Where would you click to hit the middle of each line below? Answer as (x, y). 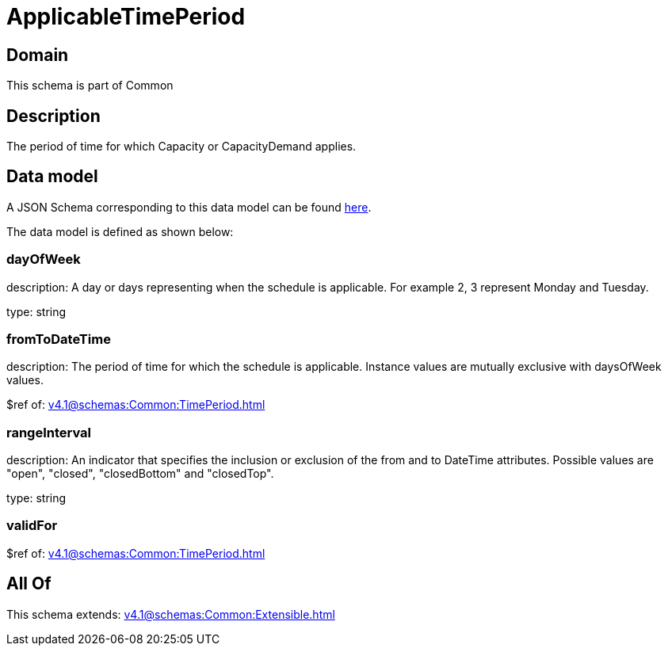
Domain (38, 55)
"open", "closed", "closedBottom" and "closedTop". (140, 474)
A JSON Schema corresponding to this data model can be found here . (189, 207)
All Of (29, 584)
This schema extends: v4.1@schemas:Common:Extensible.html (171, 614)
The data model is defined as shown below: (120, 231)
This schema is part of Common (90, 86)
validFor (32, 526)
